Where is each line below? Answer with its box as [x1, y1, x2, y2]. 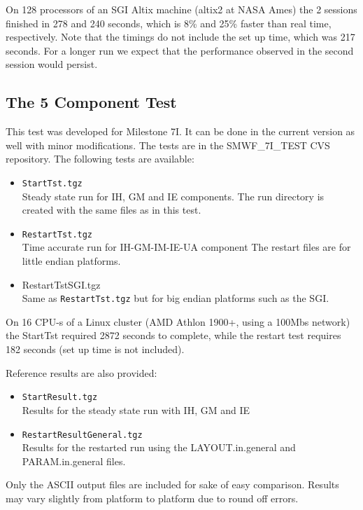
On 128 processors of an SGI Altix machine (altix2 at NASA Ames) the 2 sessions [6, 2, 357, 16]
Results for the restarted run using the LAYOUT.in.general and [22, 440, 296, 455]
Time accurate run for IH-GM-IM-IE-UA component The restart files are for [22, 240, 351, 254]
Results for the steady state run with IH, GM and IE [22, 402, 250, 417]
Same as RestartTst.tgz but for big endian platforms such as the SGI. [22, 291, 329, 305]
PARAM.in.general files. [22, 453, 126, 468]
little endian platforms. [22, 254, 121, 268]
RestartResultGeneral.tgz [22, 429, 143, 440]
